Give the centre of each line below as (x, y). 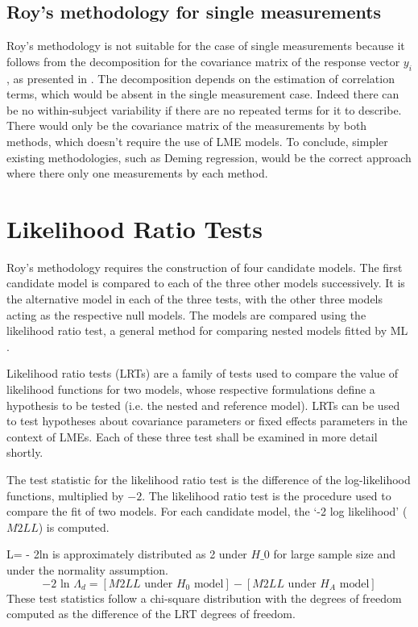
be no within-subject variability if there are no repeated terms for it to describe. (204, 109)
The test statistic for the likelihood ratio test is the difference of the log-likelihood (209, 479)
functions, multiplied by (65, 495)
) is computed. (74, 527)
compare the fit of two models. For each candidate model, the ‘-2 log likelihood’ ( (207, 511)
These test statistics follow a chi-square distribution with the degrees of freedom (204, 598)
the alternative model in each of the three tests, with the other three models (195, 299)
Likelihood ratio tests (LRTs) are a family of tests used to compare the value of (203, 373)
